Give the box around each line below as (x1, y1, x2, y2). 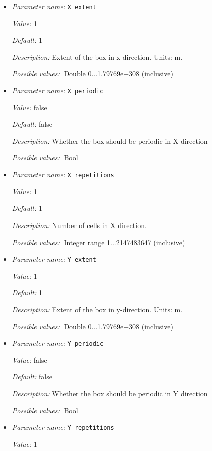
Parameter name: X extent (12, 1, 96, 11)
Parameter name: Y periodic (12, 338, 104, 348)
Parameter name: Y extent (12, 254, 96, 264)
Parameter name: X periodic (12, 85, 104, 96)
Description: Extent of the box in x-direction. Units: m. (12, 51, 183, 62)
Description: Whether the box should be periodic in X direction (12, 135, 208, 146)
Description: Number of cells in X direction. (12, 219, 147, 230)
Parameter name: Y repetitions (12, 422, 114, 432)
